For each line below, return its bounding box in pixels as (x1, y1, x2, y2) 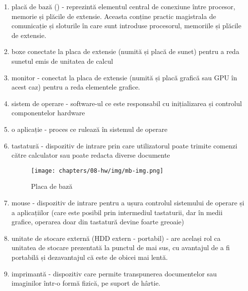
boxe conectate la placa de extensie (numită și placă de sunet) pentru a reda (11, 46, 239, 56)
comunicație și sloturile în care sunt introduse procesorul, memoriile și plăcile (11, 20, 242, 31)
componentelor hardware (11, 108, 85, 118)
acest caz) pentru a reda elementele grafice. (11, 82, 140, 92)
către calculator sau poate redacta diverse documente (11, 150, 170, 160)
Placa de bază (31, 181, 72, 191)
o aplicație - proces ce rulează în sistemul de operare (11, 124, 168, 134)
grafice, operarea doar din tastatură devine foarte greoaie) (11, 217, 184, 227)
